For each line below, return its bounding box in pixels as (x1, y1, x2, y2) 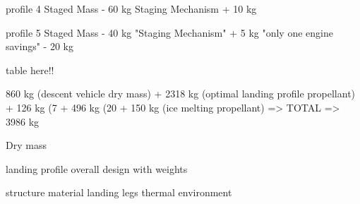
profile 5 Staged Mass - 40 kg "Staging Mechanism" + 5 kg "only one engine (6, 25, 333, 40)
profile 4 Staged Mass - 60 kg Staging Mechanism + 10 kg (6, 1, 257, 16)
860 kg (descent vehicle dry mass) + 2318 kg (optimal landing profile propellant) (6, 86, 356, 101)
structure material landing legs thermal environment (6, 185, 232, 200)
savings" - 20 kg (6, 39, 73, 54)
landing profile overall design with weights (6, 161, 188, 176)
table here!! (6, 62, 54, 77)
